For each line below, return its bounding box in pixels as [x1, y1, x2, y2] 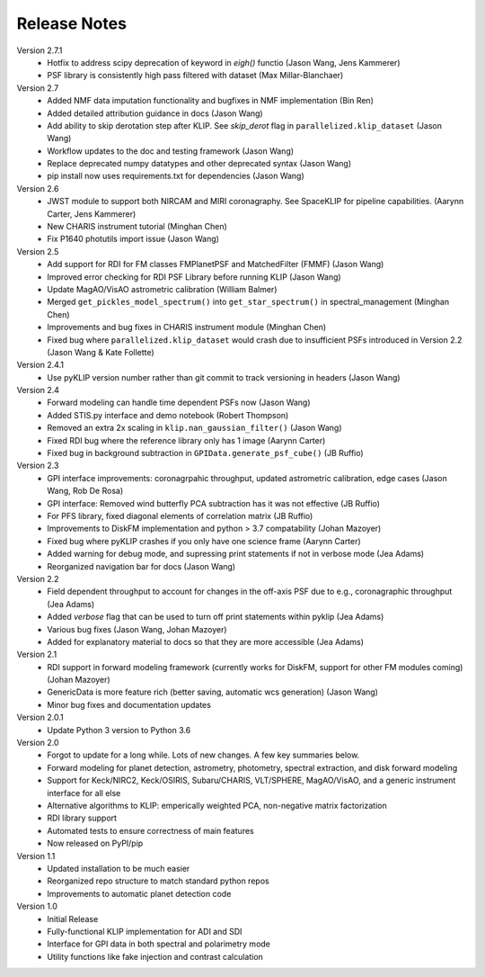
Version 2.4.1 [16, 360, 65, 371]
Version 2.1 [16, 649, 57, 660]
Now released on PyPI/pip [47, 838, 144, 849]
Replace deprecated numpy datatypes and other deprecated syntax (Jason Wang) [47, 158, 352, 169]
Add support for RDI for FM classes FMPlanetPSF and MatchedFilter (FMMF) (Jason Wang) [47, 259, 384, 270]
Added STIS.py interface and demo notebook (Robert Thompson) [47, 409, 289, 420]
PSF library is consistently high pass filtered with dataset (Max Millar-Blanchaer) [47, 70, 344, 81]
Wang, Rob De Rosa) [47, 486, 124, 497]
